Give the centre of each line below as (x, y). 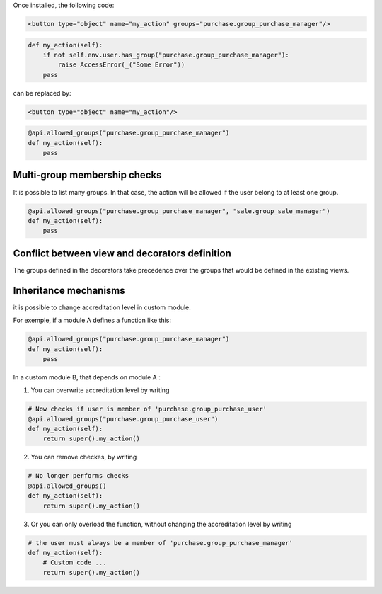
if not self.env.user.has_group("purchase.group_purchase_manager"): (166, 55)
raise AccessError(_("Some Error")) (121, 65)
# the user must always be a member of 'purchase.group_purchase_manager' (161, 543)
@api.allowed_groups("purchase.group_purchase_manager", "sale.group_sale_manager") (179, 211)
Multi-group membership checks (87, 175)
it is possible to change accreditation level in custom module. (102, 307)
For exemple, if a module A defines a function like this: (92, 320)
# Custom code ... (75, 562)
